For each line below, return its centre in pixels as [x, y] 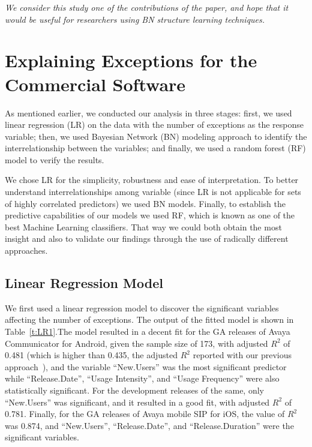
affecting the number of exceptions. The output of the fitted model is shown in [149, 319]
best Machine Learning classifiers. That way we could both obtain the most [143, 226]
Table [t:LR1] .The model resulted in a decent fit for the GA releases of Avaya [148, 331]
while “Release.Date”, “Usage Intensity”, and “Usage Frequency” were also [142, 378]
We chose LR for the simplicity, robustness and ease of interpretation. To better [152, 180]
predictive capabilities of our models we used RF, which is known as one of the [150, 215]
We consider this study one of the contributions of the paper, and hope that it [147, 7]
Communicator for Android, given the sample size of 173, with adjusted [136, 343]
